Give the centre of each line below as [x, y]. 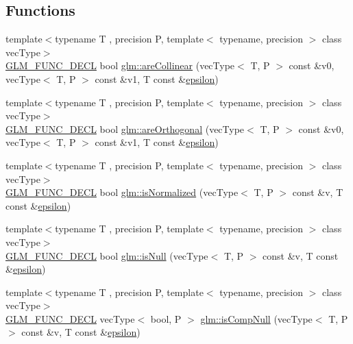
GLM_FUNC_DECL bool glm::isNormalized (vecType [122, 192]
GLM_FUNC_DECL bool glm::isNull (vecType [107, 255]
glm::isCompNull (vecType [256, 318]
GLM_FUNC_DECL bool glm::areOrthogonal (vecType [125, 128]
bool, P [166, 318]
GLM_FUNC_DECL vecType [70, 318]
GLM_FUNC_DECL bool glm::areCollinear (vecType [120, 65]
